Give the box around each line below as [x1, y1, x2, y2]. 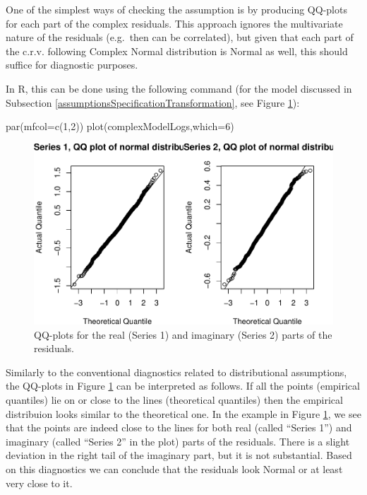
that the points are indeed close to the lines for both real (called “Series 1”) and [6, 420, 352, 435]
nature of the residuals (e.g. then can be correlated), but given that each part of [6, 30, 354, 45]
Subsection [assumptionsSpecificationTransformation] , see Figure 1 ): [6, 95, 300, 110]
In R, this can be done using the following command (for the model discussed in [6, 81, 352, 95]
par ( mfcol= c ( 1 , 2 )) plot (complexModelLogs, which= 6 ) [6, 119, 234, 134]
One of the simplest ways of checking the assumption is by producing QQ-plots [6, 2, 347, 16]
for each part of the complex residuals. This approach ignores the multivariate [6, 16, 343, 30]
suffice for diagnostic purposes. [6, 57, 138, 72]
